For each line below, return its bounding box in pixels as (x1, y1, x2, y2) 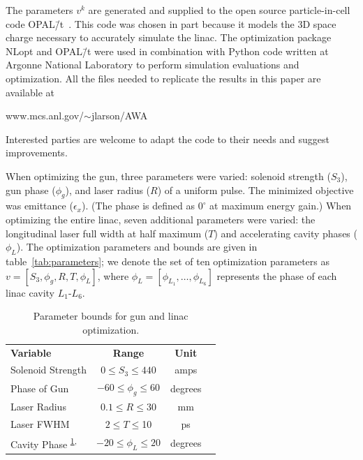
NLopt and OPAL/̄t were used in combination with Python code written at (6, 43, 329, 58)
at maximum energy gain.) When (209, 198, 352, 213)
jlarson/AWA (91, 108, 148, 123)
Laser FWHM (10, 417, 70, 431)
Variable (10, 345, 52, 359)
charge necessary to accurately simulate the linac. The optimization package (6, 30, 332, 45)
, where (97, 268, 129, 283)
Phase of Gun (10, 380, 69, 395)
